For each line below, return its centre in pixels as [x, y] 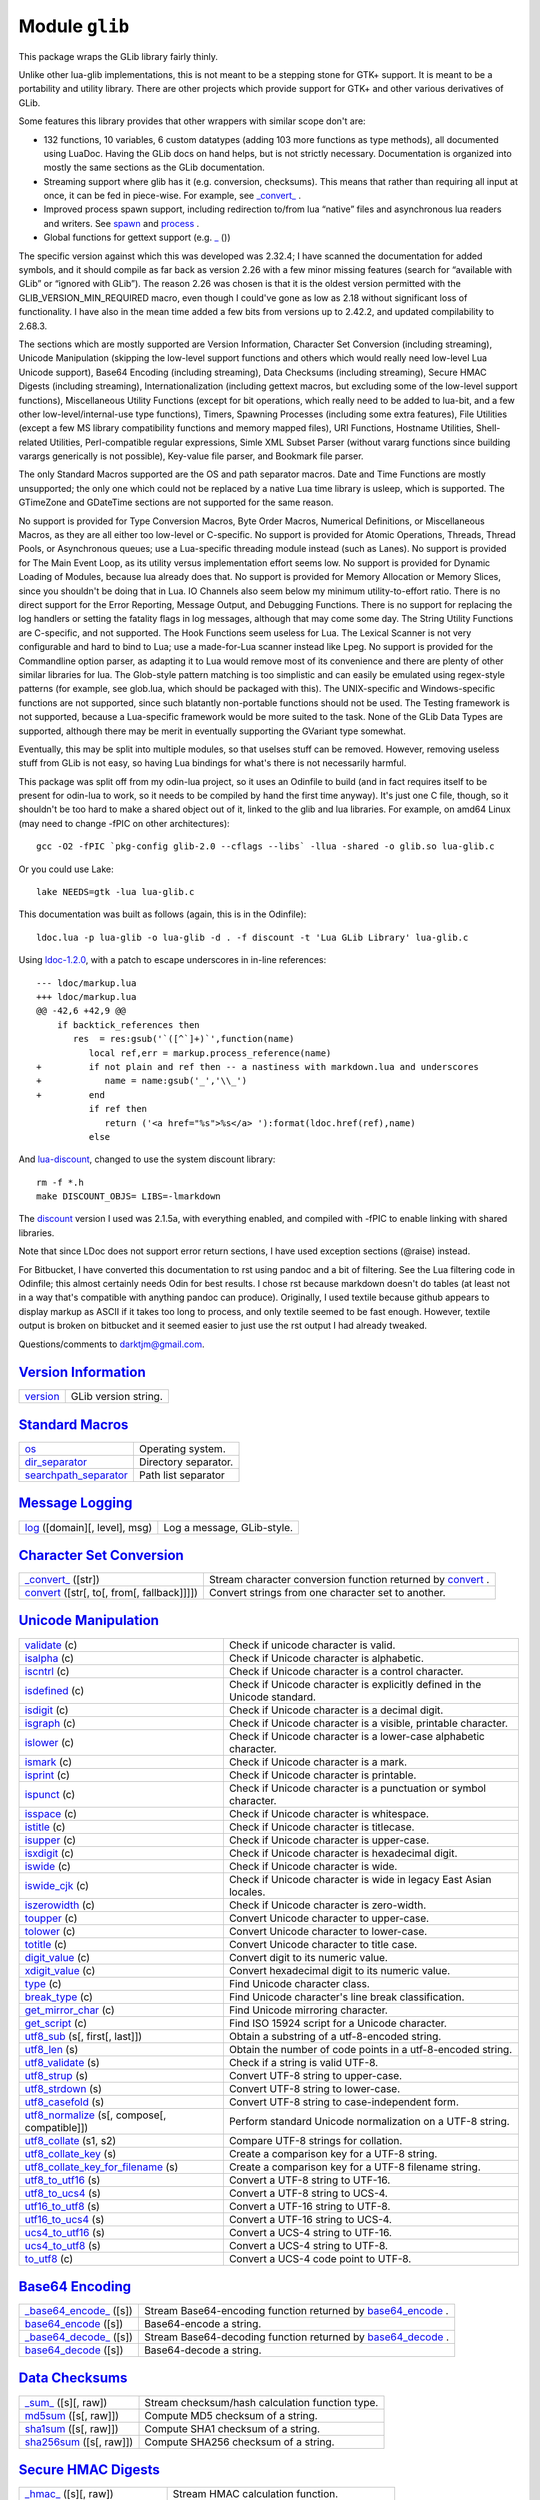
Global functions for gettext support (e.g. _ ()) [137, 237]
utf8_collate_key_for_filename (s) [101, 2167]
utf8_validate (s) [62, 2062]
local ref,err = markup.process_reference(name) [210, 1053]
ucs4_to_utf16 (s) [64, 2232]
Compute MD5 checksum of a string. [231, 2415]
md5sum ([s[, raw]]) [72, 2415]
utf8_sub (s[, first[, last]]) [83, 2036]
